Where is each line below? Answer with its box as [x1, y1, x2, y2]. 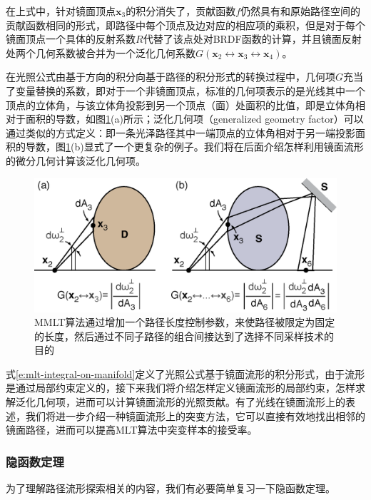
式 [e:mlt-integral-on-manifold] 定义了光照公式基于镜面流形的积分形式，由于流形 [6, 366, 365, 381]
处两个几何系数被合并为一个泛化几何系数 [6, 45, 195, 60]
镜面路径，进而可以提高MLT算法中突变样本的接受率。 [6, 422, 258, 437]
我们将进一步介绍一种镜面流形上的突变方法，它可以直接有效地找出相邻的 [25, 408, 365, 423]
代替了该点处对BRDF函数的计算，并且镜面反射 [143, 31, 362, 46]
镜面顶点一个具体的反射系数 [6, 31, 136, 46]
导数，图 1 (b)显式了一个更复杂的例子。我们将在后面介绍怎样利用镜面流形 [25, 139, 364, 154]
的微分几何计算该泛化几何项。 [6, 153, 146, 168]
